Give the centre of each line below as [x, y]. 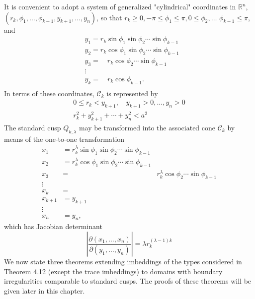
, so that [109, 17]
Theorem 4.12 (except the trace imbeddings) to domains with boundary [113, 271]
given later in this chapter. [44, 290]
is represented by [132, 93]
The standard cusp [33, 127]
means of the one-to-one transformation [64, 139]
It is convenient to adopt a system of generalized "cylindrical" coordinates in [120, 6]
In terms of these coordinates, [49, 93]
